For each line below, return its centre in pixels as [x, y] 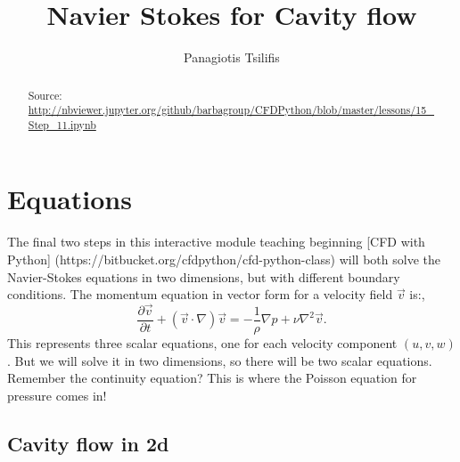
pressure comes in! [57, 395]
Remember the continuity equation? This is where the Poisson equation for [212, 378]
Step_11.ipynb [62, 124]
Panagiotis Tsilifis [232, 57]
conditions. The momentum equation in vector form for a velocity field [200, 294]
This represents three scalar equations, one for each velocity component [202, 343]
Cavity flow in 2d [88, 443]
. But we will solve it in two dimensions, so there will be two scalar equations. [220, 360]
